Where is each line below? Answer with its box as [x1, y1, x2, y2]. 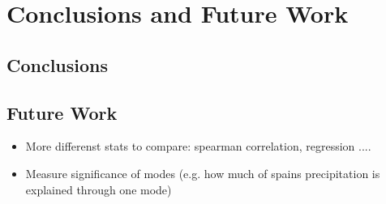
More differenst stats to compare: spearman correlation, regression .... [25, 138, 371, 155]
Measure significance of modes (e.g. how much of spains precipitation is [25, 164, 380, 181]
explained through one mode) [25, 181, 172, 198]
